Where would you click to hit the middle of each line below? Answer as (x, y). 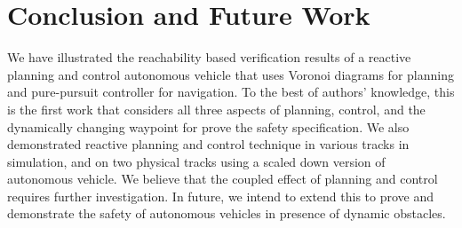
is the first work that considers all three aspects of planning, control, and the (216, 109)
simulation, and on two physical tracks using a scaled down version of (196, 161)
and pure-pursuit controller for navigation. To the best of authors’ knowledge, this (231, 92)
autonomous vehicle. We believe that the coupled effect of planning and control (223, 179)
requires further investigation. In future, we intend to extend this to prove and (221, 196)
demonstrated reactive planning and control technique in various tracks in (208, 144)
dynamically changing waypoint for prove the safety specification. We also (208, 126)
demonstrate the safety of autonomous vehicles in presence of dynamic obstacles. (227, 213)
